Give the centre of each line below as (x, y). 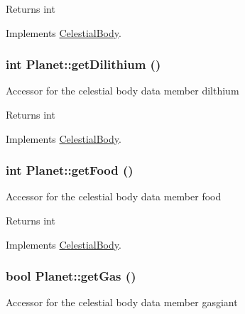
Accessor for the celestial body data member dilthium (123, 91)
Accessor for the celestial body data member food (114, 196)
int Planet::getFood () (70, 170)
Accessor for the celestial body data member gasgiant (122, 302)
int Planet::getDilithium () (83, 64)
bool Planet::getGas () (71, 276)
